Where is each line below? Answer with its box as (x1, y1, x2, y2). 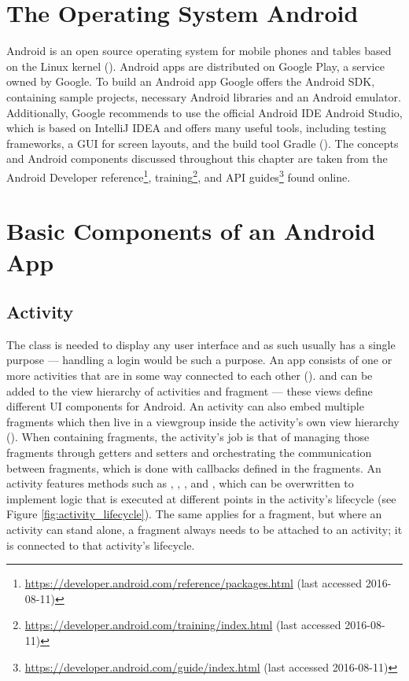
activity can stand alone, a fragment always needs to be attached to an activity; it (6, 521, 403, 538)
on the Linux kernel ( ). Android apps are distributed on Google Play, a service (6, 57, 385, 74)
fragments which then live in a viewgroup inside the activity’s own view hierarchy (6, 413, 400, 429)
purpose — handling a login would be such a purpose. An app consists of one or (6, 352, 392, 368)
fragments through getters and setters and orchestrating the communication (6, 444, 372, 461)
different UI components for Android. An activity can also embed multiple (6, 398, 364, 414)
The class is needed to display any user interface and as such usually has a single (6, 336, 396, 352)
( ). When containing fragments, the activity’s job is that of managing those (6, 429, 370, 445)
